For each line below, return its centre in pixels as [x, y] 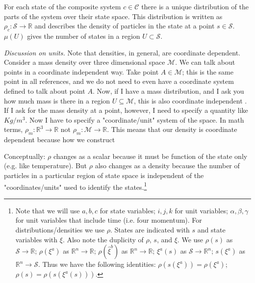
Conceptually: [25, 156]
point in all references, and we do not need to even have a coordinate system [119, 81]
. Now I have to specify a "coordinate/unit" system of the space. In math [135, 119]
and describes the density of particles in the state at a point [125, 26]
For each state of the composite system [63, 6]
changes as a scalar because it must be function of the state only [150, 156]
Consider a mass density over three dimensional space [85, 62]
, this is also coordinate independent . [191, 100]
